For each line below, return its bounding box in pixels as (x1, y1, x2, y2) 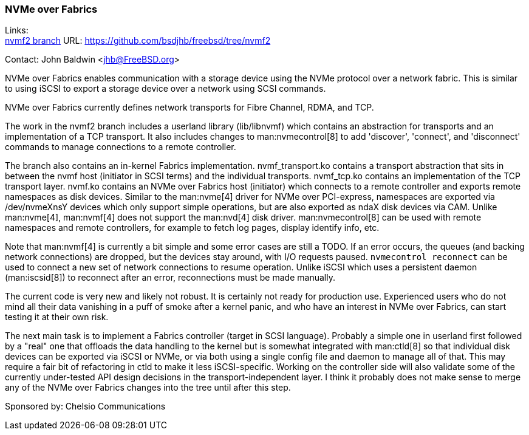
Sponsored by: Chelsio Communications (5, 401, 166, 412)
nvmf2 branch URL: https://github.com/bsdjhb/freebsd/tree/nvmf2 (5, 35, 271, 46)
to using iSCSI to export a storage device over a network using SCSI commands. (5, 83, 326, 94)
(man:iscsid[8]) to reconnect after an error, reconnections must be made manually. (5, 272, 335, 283)
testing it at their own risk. (5, 312, 109, 323)
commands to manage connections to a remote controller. (5, 142, 236, 152)
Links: (5, 25, 29, 36)
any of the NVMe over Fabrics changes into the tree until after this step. (5, 382, 291, 393)
